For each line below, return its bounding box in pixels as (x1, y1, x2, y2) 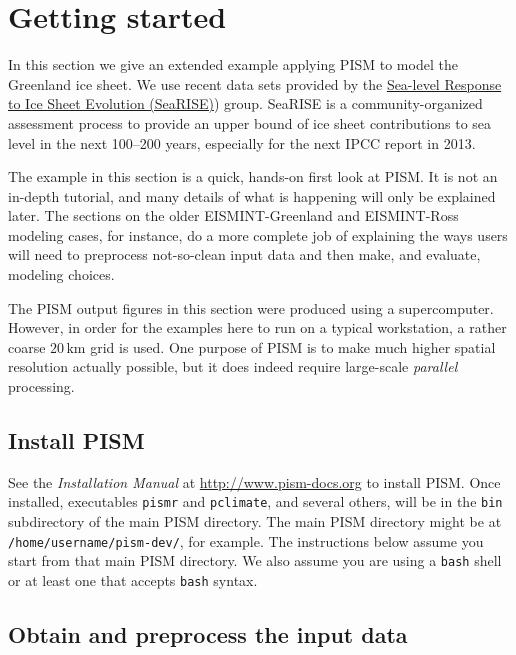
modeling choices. (8, 264, 115, 285)
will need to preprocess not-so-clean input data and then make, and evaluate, (8, 244, 481, 265)
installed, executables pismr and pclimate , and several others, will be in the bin (8, 491, 503, 512)
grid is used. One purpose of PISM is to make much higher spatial (90, 336, 496, 357)
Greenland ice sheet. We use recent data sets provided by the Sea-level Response (8, 73, 502, 94)
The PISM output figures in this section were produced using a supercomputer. (8, 297, 494, 318)
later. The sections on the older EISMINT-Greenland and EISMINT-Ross (8, 205, 459, 226)
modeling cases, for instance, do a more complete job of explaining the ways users (8, 224, 508, 245)
